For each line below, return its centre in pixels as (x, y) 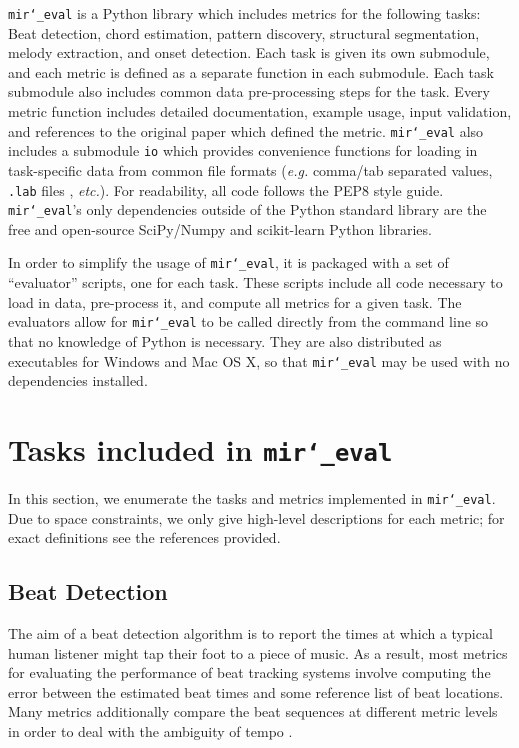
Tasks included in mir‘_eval (200, 448)
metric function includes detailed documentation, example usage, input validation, (260, 111)
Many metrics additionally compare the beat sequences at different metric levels (253, 711)
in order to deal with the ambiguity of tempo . (150, 731)
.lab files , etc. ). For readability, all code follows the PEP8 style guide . (226, 189)
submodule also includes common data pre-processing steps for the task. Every (249, 91)
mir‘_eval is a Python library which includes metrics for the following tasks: (244, 13)
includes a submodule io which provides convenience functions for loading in (243, 150)
